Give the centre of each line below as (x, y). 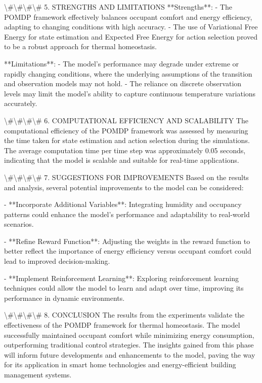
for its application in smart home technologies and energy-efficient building (120, 364)
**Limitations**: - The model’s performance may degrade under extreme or (122, 63)
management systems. (38, 374)
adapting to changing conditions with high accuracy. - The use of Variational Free (131, 27)
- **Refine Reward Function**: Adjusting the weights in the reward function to (127, 241)
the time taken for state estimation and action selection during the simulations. (127, 140)
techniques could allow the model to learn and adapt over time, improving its (124, 288)
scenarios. (19, 224)
